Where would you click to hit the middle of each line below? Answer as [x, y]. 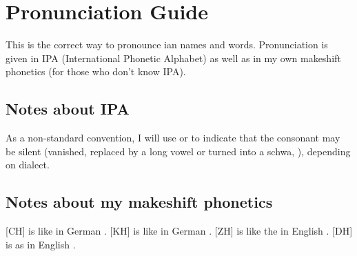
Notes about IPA [68, 109]
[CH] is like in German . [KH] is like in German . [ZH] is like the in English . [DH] [179, 231]
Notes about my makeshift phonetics [139, 202]
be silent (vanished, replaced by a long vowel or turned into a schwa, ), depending [178, 151]
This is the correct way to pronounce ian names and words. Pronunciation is [167, 45]
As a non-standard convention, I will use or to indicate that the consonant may [173, 138]
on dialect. [28, 165]
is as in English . [41, 244]
